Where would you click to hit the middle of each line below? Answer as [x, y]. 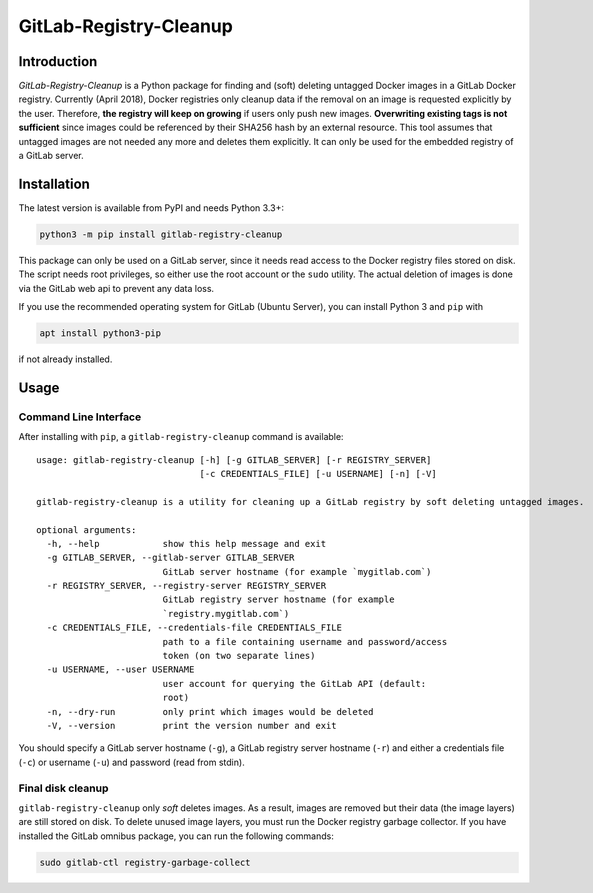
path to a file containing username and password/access [305, 641]
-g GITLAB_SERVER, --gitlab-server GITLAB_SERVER [170, 558]
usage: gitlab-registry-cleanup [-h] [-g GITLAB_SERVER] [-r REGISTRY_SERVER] [234, 459]
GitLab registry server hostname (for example [278, 599]
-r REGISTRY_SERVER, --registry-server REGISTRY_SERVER [186, 586]
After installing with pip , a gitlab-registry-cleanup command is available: [181, 437]
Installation [54, 183]
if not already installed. [65, 359]
